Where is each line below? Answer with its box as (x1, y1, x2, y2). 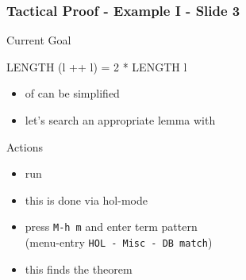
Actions (6, 138, 43, 155)
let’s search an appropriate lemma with (25, 112, 216, 128)
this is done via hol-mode (25, 191, 148, 208)
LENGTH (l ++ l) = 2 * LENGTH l (6, 58, 187, 75)
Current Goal (6, 32, 71, 48)
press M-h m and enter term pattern (25, 218, 198, 235)
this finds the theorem (25, 260, 133, 277)
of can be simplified (25, 85, 120, 102)
